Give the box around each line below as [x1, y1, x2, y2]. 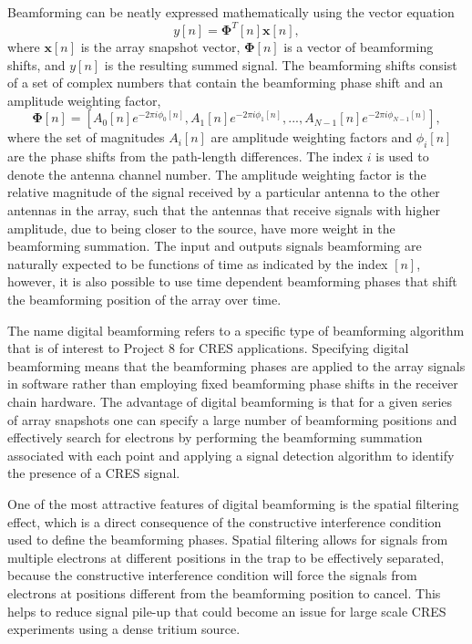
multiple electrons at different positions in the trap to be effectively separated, [7, 547, 445, 566]
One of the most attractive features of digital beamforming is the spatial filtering [7, 493, 459, 513]
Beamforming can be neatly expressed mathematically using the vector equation [7, 3, 455, 21]
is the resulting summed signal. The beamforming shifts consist [104, 55, 457, 74]
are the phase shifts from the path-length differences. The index [7, 147, 364, 166]
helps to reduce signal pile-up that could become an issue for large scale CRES [7, 601, 446, 620]
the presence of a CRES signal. [7, 463, 180, 483]
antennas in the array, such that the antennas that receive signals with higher [7, 201, 440, 220]
